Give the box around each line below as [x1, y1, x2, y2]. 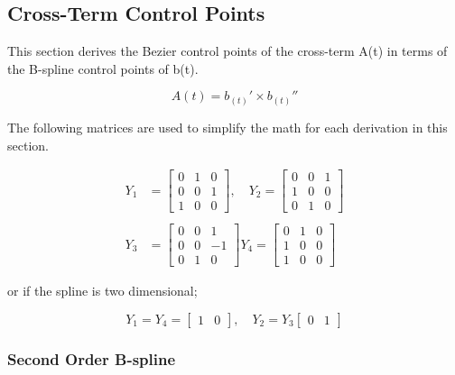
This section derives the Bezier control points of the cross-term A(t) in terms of [7, 41, 448, 60]
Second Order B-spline [7, 347, 176, 370]
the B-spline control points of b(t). [7, 59, 199, 78]
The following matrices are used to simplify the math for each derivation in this [7, 117, 448, 136]
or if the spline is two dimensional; [7, 281, 198, 300]
